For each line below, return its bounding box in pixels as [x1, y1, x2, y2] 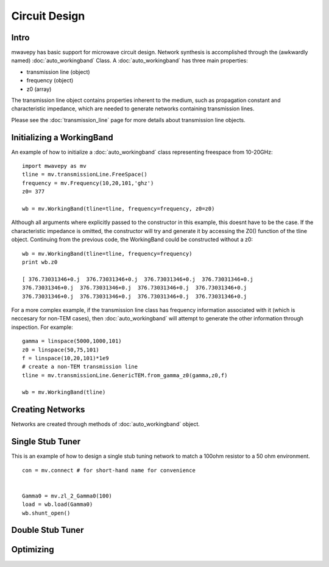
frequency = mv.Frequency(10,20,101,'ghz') [22, 179, 154, 186]
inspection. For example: [11, 323, 73, 331]
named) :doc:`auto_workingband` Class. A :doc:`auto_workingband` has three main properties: [11, 57, 248, 64]
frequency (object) [26, 77, 74, 84]
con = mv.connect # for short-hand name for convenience [22, 467, 196, 474]
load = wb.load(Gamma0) [22, 501, 93, 508]
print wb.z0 [22, 259, 58, 265]
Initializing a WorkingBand [11, 132, 113, 143]
